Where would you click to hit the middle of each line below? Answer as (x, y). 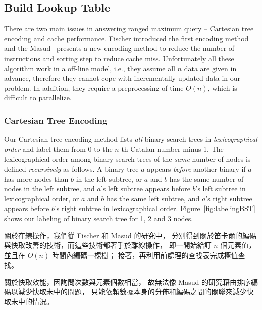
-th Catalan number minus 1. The (171, 149)
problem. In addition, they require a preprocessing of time (94, 88)
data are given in (210, 68)
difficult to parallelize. (38, 98)
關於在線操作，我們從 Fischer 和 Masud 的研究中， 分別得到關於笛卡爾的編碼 (130, 235)
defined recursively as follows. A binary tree (71, 168)
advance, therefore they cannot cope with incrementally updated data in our (122, 78)
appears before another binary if (196, 168)
